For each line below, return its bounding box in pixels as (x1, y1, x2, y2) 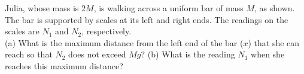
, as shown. (254, 2, 295, 14)
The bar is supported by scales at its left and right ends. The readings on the (5, 13, 288, 25)
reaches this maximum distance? (5, 59, 123, 72)
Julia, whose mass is (5, 2, 79, 14)
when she (251, 48, 285, 60)
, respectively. (81, 25, 132, 37)
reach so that (5, 48, 53, 60)
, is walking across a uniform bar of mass (93, 2, 244, 14)
